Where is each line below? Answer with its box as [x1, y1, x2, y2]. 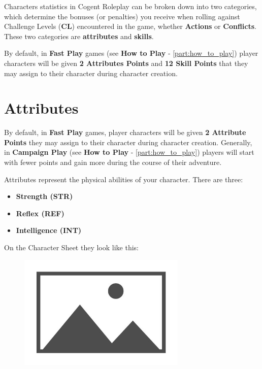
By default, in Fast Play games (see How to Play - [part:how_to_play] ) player [4, 48, 258, 58]
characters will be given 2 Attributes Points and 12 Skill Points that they [4, 57, 248, 68]
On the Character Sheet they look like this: [4, 242, 139, 253]
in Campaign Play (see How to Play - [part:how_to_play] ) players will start [4, 147, 254, 157]
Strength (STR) [16, 191, 73, 202]
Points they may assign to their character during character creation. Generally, [4, 137, 252, 147]
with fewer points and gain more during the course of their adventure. [4, 157, 222, 167]
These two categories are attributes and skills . [4, 30, 154, 41]
